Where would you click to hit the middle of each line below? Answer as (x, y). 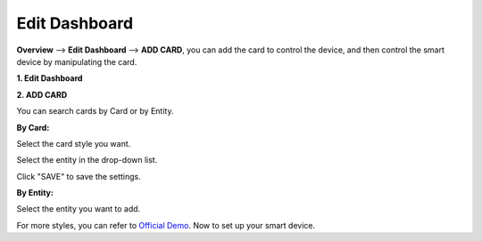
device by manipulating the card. (77, 61)
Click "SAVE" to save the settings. (79, 176)
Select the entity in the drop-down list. (87, 160)
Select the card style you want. (74, 143)
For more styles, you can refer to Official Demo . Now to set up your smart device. (166, 225)
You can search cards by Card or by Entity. (95, 111)
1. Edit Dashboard (50, 78)
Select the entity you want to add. (79, 209)
